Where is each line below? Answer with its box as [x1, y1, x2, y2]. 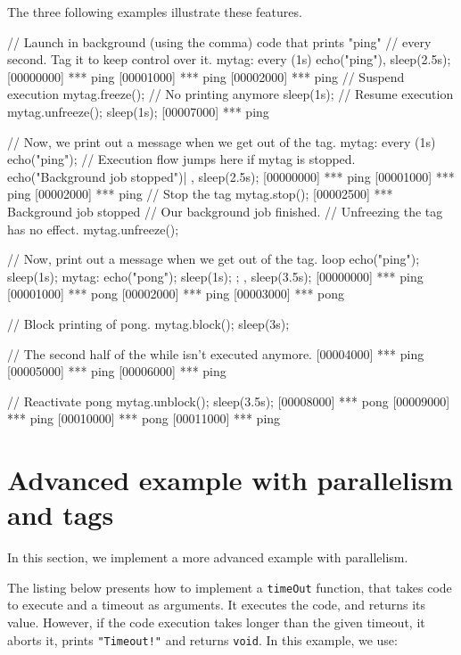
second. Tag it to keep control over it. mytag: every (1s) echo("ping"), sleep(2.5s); [7, 50, 451, 69]
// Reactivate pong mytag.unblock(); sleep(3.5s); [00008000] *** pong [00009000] [7, 391, 450, 410]
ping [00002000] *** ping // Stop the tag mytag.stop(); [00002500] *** [7, 184, 393, 203]
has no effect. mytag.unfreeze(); [7, 219, 179, 238]
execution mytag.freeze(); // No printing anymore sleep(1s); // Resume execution [7, 85, 454, 103]
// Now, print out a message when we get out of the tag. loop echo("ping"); [7, 250, 420, 268]
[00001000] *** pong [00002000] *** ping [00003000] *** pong [7, 284, 345, 303]
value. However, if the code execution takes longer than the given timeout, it [7, 613, 425, 632]
